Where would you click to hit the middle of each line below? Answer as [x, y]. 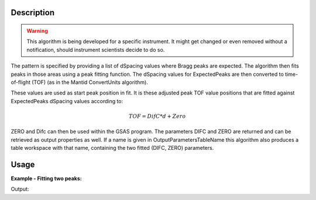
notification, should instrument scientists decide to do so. [96, 50]
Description [33, 13]
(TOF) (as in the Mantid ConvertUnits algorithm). [90, 82]
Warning [37, 31]
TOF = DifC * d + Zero [157, 116]
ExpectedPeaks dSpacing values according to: [67, 101]
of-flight [21, 82]
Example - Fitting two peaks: [46, 178]
